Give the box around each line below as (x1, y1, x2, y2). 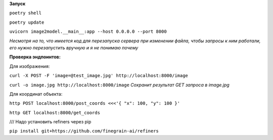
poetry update (9, 19, 44, 25)
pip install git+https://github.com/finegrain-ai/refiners (9, 128, 159, 134)
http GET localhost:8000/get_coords (9, 110, 101, 115)
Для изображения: (9, 63, 50, 69)
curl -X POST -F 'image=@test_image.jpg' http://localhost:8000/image (9, 73, 188, 79)
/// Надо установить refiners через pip (9, 119, 92, 125)
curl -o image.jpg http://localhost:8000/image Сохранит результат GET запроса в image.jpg (9, 82, 230, 88)
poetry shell (9, 10, 42, 16)
